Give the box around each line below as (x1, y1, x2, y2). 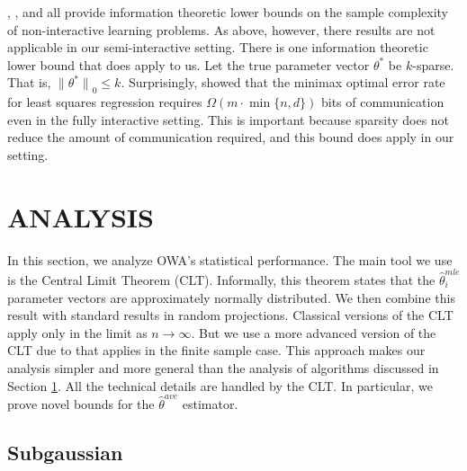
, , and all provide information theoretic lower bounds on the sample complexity (7, 3, 448, 21)
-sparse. (412, 55, 454, 74)
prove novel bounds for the (7, 394, 155, 413)
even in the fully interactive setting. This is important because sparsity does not (7, 110, 450, 129)
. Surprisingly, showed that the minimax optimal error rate (121, 73, 445, 92)
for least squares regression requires (7, 93, 202, 111)
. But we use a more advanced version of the (191, 323, 436, 342)
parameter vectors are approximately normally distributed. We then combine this (7, 288, 455, 307)
